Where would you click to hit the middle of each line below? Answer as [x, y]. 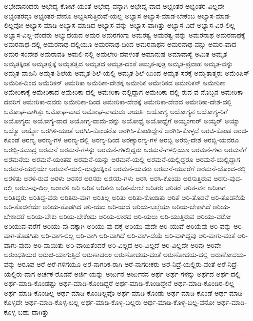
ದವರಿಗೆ [12, 101]
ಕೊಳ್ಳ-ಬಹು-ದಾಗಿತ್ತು [26, 312]
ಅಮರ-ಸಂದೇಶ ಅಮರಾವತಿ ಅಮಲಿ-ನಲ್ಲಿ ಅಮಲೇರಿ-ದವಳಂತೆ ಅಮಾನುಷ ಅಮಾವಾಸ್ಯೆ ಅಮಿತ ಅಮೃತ [116, 53]
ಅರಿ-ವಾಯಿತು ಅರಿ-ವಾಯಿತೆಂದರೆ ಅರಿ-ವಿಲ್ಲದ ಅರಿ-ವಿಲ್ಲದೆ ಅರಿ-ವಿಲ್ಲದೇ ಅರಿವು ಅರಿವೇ [127, 245]
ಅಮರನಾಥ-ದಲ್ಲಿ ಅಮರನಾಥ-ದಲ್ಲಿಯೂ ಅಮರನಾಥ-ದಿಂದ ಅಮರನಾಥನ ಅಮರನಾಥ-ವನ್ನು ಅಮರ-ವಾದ [120, 44]
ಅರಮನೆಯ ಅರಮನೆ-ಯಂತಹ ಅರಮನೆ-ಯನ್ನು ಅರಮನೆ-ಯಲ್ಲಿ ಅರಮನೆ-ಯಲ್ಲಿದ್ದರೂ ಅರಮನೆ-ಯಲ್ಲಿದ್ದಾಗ [122, 159]
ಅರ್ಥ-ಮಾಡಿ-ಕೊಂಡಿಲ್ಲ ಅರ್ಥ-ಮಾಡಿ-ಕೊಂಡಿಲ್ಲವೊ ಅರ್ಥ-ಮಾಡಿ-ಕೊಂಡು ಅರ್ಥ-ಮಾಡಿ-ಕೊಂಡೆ [108, 292]
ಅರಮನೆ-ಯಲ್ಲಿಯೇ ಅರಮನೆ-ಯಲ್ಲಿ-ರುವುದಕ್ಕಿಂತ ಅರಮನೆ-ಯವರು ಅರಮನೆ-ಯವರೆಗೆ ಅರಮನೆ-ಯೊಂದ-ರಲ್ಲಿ [125, 169]
